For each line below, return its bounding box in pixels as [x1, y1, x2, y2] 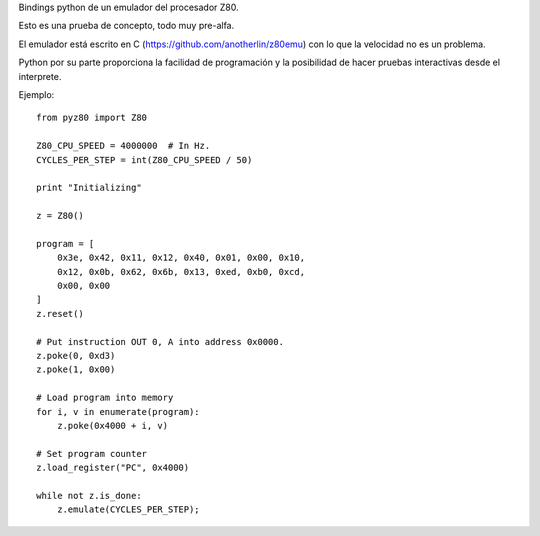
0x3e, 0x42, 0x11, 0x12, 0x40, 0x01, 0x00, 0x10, [56, 252, 305, 264]
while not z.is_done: [36, 490, 142, 501]
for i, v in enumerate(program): [36, 406, 200, 417]
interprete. [18, 70, 62, 82]
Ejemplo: [18, 88, 55, 100]
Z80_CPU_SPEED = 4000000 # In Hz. [36, 140, 211, 152]
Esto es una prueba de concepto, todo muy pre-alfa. [18, 20, 235, 32]
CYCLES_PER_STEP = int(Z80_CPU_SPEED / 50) [36, 154, 253, 165]
